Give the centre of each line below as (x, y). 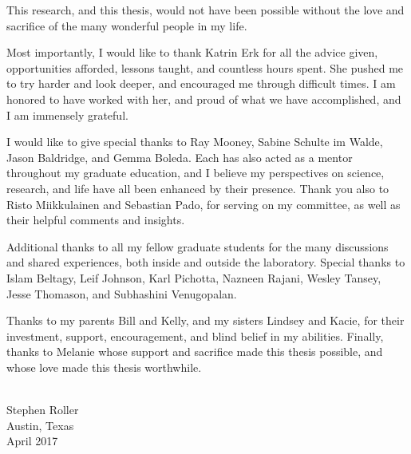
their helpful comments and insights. (96, 220)
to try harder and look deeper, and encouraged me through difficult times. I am (201, 83)
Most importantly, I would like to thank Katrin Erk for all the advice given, (192, 52)
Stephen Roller (43, 410)
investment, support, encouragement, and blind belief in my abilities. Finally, (195, 336)
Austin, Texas (40, 425)
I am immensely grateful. (67, 114)
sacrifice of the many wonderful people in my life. (127, 25)
